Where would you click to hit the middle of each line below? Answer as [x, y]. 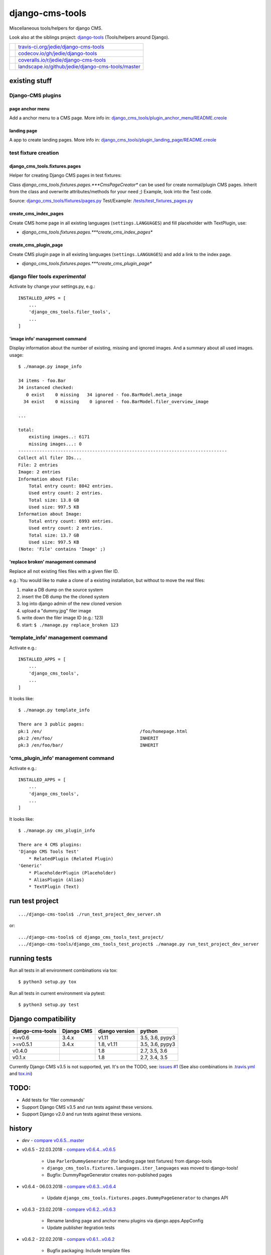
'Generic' [30, 866]
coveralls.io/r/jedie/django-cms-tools [62, 60]
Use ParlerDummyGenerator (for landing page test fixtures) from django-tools [129, 1161]
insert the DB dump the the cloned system [65, 596]
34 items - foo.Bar [42, 381]
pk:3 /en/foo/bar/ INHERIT [88, 745]
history [21, 1128]
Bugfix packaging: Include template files [89, 1250]
